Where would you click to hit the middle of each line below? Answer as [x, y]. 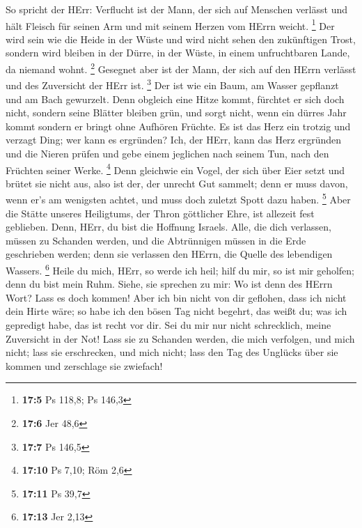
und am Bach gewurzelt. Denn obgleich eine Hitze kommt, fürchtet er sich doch [175, 99]
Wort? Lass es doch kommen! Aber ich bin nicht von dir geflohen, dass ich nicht [176, 297]
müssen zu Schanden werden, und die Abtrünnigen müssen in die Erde [156, 240]
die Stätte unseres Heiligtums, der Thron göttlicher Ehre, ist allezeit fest [160, 213]
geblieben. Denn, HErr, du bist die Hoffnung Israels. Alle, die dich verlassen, [169, 227]
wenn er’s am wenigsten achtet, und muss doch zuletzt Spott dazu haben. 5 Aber [178, 198]
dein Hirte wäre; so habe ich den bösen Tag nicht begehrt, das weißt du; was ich [176, 311]
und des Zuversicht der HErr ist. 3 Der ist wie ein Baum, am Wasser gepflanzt [172, 84]
